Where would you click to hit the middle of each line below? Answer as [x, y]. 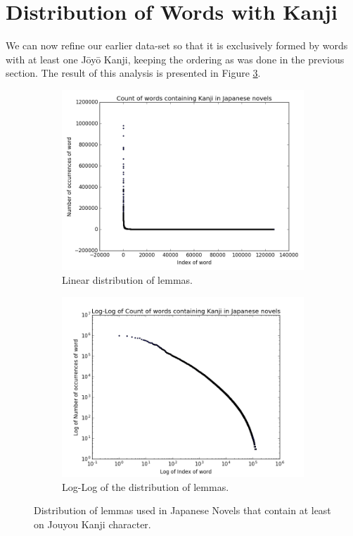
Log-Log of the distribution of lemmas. [146, 486]
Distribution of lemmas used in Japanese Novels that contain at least [182, 510]
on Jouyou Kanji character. [92, 524]
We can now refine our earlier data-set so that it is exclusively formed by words [177, 45]
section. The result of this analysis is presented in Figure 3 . [133, 73]
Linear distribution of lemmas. [127, 279]
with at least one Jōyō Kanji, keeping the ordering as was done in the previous [175, 59]
